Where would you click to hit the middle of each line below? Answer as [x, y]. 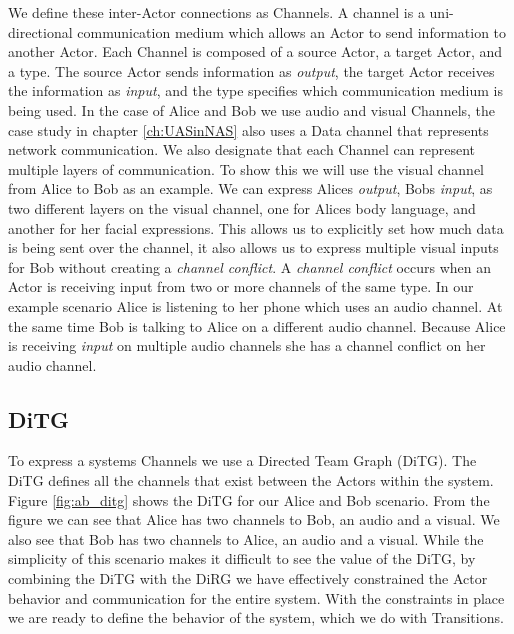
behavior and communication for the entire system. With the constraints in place [256, 597]
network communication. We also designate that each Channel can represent [241, 149]
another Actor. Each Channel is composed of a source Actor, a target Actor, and [255, 51]
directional [40, 31]
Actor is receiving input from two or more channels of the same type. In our [241, 286]
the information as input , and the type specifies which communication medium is [256, 90]
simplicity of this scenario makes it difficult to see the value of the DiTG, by [242, 558]
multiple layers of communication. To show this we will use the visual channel [246, 168]
